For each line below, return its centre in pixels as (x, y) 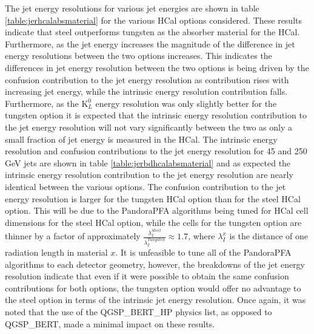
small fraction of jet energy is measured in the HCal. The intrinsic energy (141, 139)
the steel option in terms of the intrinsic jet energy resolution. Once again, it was (155, 300)
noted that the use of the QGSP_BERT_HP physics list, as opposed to (139, 311)
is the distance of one (269, 236)
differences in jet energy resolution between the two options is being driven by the (157, 67)
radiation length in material (56, 252)
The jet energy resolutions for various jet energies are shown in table (132, 8)
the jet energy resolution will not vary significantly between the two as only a (149, 127)
